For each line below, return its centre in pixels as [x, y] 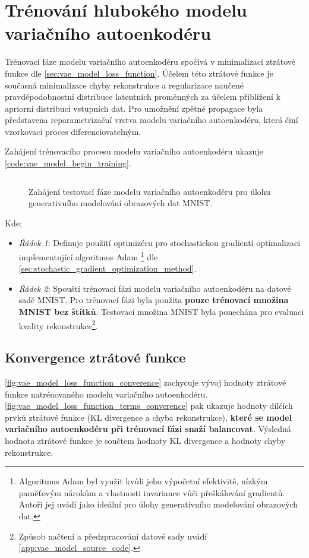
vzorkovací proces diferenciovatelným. [73, 131]
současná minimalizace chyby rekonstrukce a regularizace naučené [124, 85]
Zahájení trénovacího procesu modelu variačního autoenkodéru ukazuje [134, 151]
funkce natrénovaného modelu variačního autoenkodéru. [106, 394]
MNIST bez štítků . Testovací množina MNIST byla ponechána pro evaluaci [161, 312]
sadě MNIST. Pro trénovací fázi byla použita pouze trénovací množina [154, 300]
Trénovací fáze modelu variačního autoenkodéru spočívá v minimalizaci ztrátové [150, 62]
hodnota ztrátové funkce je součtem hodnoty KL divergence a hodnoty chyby [145, 441]
